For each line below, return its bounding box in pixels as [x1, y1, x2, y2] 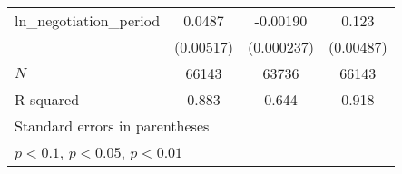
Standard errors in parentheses [15, 115, 210, 136]
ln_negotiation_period [15, 10, 161, 31]
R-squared [15, 89, 80, 110]
